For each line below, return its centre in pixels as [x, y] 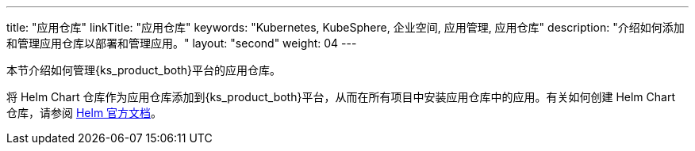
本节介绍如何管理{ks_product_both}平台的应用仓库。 [144, 70]
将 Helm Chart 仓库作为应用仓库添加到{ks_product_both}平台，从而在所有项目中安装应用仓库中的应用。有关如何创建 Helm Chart [341, 97]
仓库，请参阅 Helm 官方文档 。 [84, 113]
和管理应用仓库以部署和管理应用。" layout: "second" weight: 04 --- [182, 43]
